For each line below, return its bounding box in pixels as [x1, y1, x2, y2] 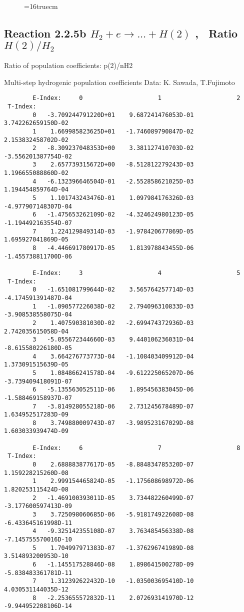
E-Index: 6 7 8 [32, 444, 240, 451]
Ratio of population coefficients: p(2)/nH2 [4, 60, 133, 70]
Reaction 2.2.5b [4, 25, 86, 40]
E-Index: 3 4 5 [32, 269, 240, 277]
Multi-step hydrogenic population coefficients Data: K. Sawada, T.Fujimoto [4, 76, 235, 87]
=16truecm [24, 1, 58, 11]
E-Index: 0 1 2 [32, 94, 240, 102]
